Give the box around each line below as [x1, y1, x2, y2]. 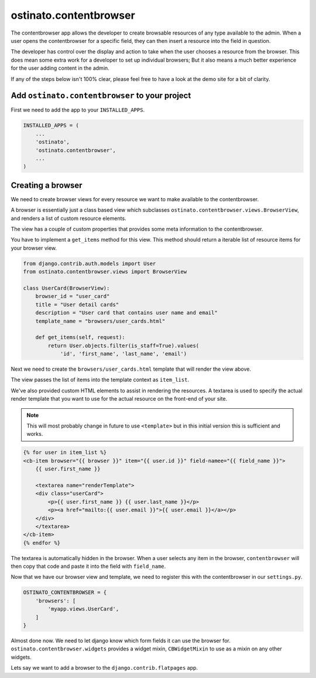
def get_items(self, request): [35, 334, 125, 341]
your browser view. [11, 244, 57, 252]
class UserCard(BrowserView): [23, 284, 110, 291]
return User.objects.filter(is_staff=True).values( [47, 342, 200, 349]
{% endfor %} [23, 540, 61, 546]
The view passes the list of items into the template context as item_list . [11, 376, 190, 384]
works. [26, 430, 43, 438]
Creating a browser [11, 180, 83, 190]
